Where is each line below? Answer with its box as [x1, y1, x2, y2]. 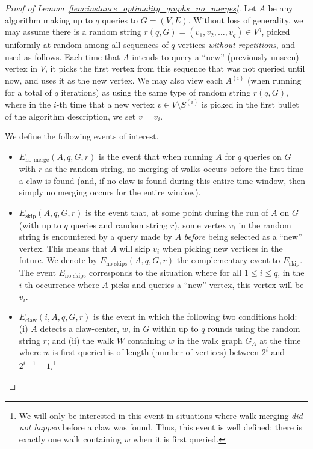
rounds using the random [208, 322, 300, 334]
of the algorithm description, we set [5, 109, 136, 122]
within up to [152, 322, 199, 334]
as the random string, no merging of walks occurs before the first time [45, 162, 303, 175]
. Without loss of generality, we [188, 13, 303, 26]
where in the [5, 98, 51, 111]
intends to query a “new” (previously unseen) [132, 50, 299, 63]
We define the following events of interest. [5, 130, 159, 142]
